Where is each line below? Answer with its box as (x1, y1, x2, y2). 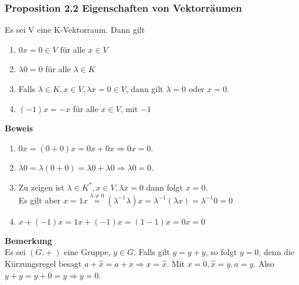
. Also (253, 257, 274, 269)
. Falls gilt (133, 246, 170, 258)
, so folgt (205, 246, 237, 258)
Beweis (5, 122, 33, 134)
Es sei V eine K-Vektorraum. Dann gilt (5, 23, 145, 36)
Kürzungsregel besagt (5, 257, 82, 269)
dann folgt (146, 181, 184, 193)
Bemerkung (5, 234, 52, 246)
